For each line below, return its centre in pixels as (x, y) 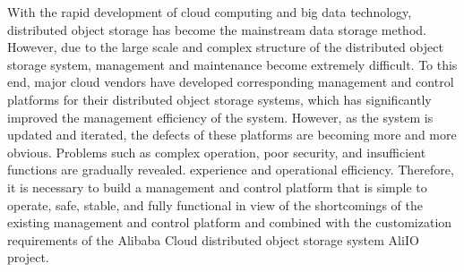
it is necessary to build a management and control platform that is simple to (217, 187)
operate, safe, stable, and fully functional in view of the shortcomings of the (215, 204)
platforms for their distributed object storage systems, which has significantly (219, 99)
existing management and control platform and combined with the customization (230, 222)
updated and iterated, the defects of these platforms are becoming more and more (232, 135)
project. (28, 257)
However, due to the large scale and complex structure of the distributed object (225, 47)
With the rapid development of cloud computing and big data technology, (210, 12)
